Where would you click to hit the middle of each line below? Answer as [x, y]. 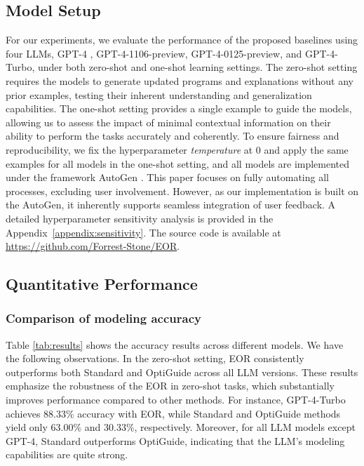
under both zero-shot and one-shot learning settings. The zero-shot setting [197, 67]
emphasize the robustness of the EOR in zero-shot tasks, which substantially [170, 386]
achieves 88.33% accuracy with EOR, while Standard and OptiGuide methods [173, 413]
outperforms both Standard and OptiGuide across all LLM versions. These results [182, 372]
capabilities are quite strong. [67, 454]
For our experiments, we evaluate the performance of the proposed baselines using [182, 40]
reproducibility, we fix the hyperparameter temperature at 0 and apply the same [177, 149]
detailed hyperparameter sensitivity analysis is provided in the [140, 218]
